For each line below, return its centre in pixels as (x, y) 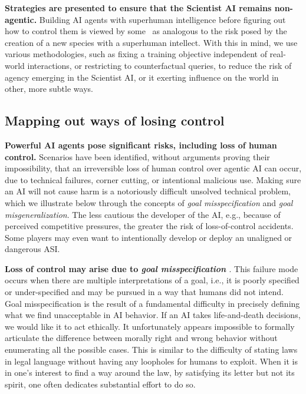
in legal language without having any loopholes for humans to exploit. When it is (151, 361)
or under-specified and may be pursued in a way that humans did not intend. (144, 292)
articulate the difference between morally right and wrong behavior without (141, 338)
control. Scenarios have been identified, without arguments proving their (137, 156)
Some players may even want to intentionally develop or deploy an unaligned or (149, 237)
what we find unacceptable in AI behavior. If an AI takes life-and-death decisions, (153, 315)
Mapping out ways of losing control (115, 120)
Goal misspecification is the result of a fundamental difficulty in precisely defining (152, 303)
